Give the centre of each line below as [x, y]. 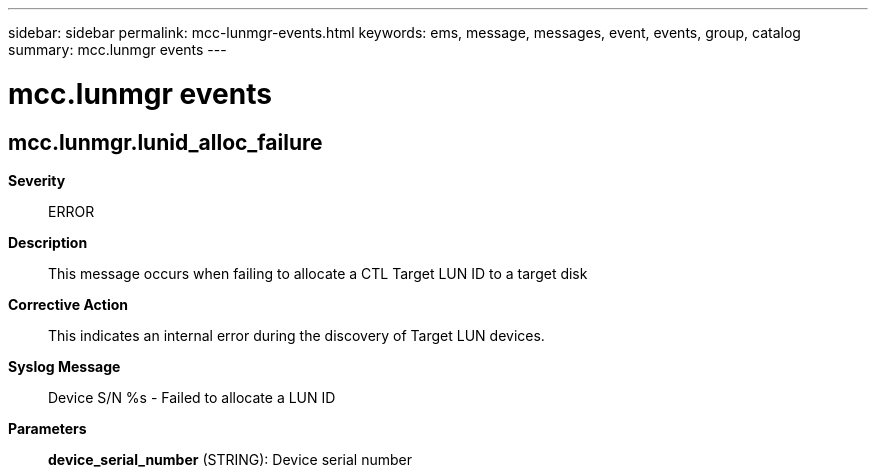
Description [48, 242]
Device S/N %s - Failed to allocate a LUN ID [192, 397]
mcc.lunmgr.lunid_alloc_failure [165, 142]
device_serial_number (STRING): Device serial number [230, 459]
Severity [37, 180]
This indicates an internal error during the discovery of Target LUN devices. [296, 335]
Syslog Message [64, 366]
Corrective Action [68, 304]
